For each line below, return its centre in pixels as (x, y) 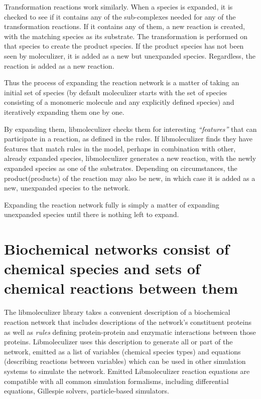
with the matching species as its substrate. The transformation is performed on (126, 36)
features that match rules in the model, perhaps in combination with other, (120, 148)
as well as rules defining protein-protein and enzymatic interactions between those (130, 332)
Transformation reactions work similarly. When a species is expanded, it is (118, 7)
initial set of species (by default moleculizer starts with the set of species (116, 92)
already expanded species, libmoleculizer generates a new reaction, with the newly (130, 158)
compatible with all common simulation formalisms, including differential (116, 381)
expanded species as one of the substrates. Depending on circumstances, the (121, 168)
